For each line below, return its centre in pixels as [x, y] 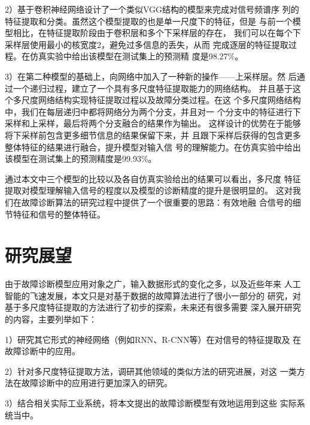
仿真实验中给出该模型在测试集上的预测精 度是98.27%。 [136, 56]
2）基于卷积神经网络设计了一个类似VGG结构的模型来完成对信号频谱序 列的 [152, 9]
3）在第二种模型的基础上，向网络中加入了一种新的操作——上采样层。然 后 [151, 76]
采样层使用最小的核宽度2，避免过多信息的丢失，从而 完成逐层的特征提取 [147, 44]
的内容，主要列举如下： [51, 319]
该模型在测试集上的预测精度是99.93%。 [81, 159]
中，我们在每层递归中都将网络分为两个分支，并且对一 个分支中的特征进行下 [153, 111]
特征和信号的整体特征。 [59, 214]
